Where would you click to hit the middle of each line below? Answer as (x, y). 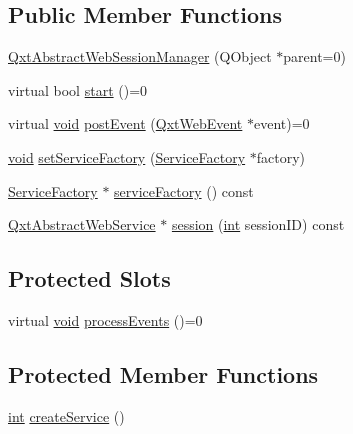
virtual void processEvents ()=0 (105, 319)
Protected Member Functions (163, 373)
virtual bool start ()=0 (78, 89)
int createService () (66, 415)
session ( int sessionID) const (258, 224)
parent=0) (314, 56)
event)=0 (282, 123)
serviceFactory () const (184, 190)
